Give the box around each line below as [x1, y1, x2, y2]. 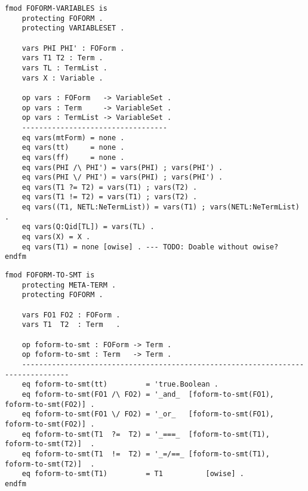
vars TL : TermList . [21, 63, 107, 72]
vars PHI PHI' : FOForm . [21, 44, 125, 53]
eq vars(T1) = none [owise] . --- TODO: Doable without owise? [21, 242, 279, 251]
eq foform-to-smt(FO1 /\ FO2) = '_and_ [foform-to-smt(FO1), [21, 390, 275, 399]
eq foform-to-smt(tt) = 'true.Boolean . [21, 380, 218, 389]
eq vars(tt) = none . [21, 143, 125, 152]
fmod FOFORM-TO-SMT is [5, 271, 95, 280]
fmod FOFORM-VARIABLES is [5, 4, 107, 13]
